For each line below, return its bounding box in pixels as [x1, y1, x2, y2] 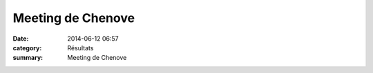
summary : [12, 54, 44, 62]
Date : [12, 34, 29, 43]
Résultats [67, 43, 94, 52]
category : [12, 43, 42, 52]
